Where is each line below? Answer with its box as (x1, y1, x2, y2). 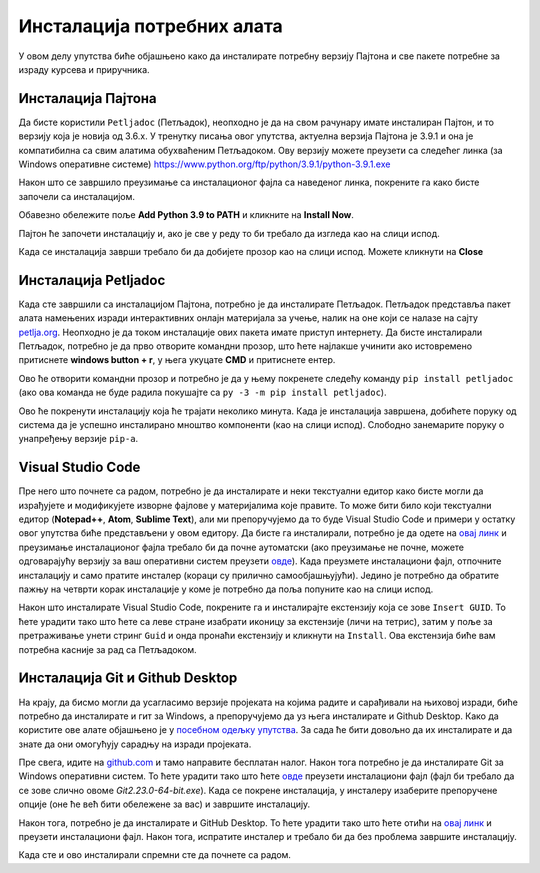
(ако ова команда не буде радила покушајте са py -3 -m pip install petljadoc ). (18, 386, 387, 399)
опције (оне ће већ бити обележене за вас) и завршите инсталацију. (18, 798, 311, 810)
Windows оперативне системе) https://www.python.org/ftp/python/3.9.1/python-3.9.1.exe (18, 158, 391, 170)
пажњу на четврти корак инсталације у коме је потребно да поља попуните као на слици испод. (18, 583, 434, 595)
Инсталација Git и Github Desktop (18, 670, 238, 687)
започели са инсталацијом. (18, 190, 135, 202)
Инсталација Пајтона (18, 90, 157, 107)
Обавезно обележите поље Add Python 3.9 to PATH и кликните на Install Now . (18, 209, 355, 221)
